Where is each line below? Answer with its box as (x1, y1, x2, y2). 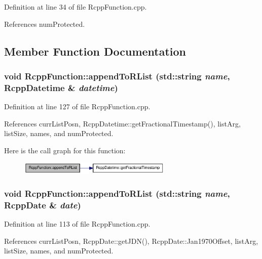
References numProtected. (4, 18, 85, 29)
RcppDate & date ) (4, 198, 81, 211)
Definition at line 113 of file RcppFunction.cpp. (4, 219, 151, 229)
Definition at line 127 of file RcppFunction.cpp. (4, 101, 151, 112)
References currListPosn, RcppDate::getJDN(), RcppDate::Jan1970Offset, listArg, (4, 235, 258, 246)
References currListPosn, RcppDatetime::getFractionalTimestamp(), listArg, (4, 118, 241, 128)
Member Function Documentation (4, 43, 186, 59)
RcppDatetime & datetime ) (4, 81, 118, 94)
